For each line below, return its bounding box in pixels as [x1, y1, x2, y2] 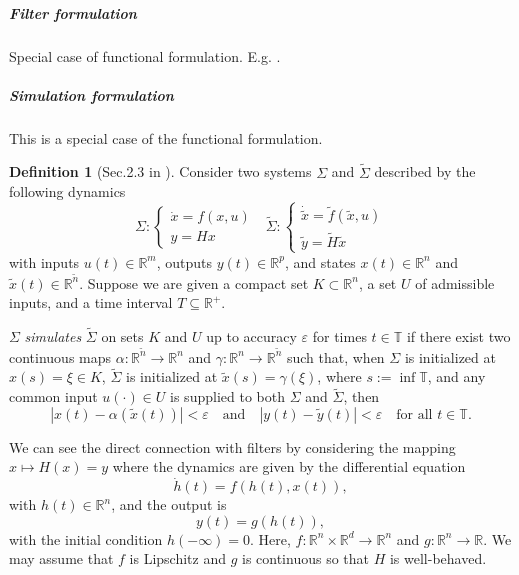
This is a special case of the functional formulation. [9, 127, 323, 148]
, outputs [156, 251, 213, 272]
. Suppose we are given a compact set [79, 272, 309, 293]
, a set [358, 272, 397, 293]
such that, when [286, 346, 385, 367]
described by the [374, 161, 476, 182]
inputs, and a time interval [9, 292, 173, 313]
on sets [101, 326, 144, 346]
